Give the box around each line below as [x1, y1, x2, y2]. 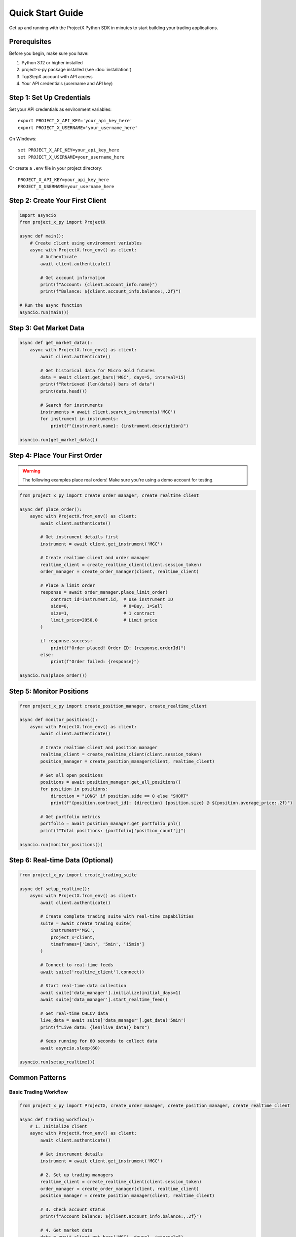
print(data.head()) [40, 388, 87, 394]
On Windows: [9, 136, 37, 142]
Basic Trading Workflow [9, 1089, 68, 1095]
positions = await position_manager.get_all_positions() [40, 779, 181, 785]
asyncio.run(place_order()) [19, 673, 87, 678]
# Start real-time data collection [40, 983, 127, 989]
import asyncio [19, 213, 56, 218]
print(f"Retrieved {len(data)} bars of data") [40, 381, 155, 387]
